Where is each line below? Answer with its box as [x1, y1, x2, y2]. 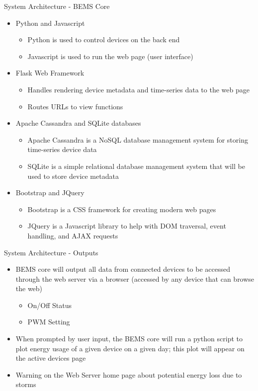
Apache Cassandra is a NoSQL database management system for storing [27, 134, 248, 145]
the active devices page [15, 353, 86, 363]
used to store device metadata [27, 170, 119, 181]
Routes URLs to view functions [27, 101, 123, 111]
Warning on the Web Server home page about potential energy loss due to [15, 369, 242, 380]
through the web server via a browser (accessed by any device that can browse [15, 273, 255, 284]
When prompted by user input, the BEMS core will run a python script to [15, 333, 243, 344]
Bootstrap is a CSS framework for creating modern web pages [27, 204, 216, 214]
